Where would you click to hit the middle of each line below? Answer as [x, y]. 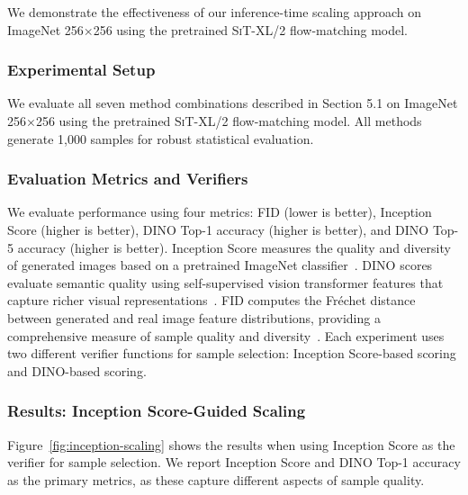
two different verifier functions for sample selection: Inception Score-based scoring [232, 353]
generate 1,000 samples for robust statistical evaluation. [161, 138]
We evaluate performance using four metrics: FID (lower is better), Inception [220, 212]
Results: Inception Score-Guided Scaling [157, 411]
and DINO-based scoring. [77, 370]
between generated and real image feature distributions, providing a [194, 317]
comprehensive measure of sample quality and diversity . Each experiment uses [226, 335]
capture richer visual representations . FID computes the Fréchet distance [211, 300]
